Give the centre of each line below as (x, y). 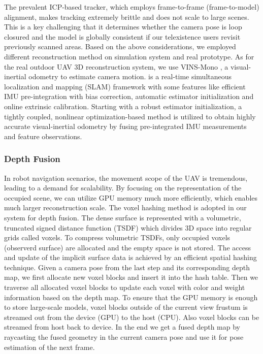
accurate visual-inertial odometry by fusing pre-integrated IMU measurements (125, 126)
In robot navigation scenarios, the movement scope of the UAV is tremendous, (126, 178)
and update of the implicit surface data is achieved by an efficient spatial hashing (130, 257)
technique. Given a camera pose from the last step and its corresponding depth (127, 267)
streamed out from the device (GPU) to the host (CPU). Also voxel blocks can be (132, 317)
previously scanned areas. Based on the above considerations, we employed (120, 46)
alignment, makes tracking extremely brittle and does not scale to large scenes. (127, 17)
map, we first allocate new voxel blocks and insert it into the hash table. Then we (131, 277)
